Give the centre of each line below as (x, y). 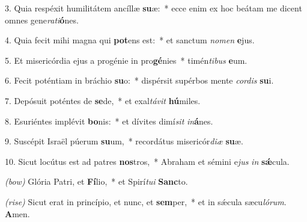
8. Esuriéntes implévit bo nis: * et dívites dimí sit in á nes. (109, 121)
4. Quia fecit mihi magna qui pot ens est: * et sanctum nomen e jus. (130, 40)
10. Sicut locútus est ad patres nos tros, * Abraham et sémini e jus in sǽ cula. (147, 161)
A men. (17, 213)
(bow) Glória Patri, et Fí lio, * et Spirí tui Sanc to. (96, 181)
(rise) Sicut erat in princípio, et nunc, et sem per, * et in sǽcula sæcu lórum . (146, 201)
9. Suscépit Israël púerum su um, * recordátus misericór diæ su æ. (124, 141)
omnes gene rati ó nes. (42, 20)
